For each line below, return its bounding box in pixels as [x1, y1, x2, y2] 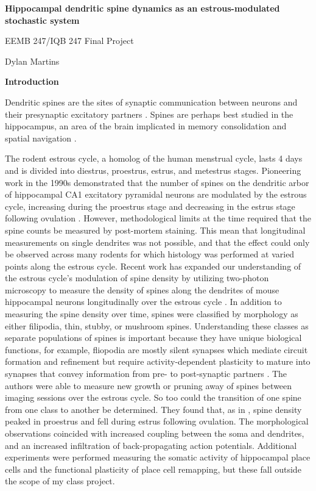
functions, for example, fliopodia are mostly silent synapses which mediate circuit [5, 343, 308, 356]
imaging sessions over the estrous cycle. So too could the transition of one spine [5, 391, 301, 404]
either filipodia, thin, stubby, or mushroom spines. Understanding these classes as [5, 319, 309, 332]
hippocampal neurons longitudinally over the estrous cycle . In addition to [5, 295, 282, 308]
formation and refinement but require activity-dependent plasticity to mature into [5, 355, 311, 368]
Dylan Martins [5, 54, 60, 67]
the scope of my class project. [5, 475, 115, 487]
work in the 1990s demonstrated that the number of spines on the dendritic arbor [5, 176, 309, 188]
